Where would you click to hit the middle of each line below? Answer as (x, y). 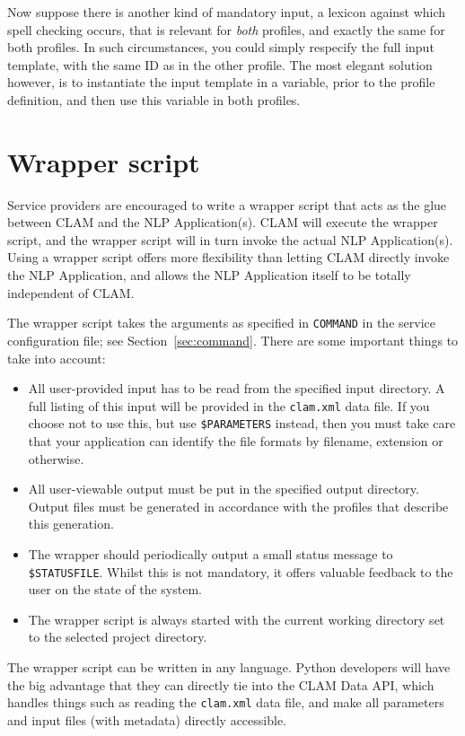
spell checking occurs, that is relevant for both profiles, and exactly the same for (226, 29)
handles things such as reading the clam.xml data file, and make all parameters (226, 702)
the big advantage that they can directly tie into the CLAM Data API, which (221, 684)
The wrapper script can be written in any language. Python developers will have (229, 667)
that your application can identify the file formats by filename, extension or (236, 441)
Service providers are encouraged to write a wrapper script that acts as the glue (227, 204)
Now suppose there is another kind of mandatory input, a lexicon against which (227, 12)
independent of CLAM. (71, 292)
